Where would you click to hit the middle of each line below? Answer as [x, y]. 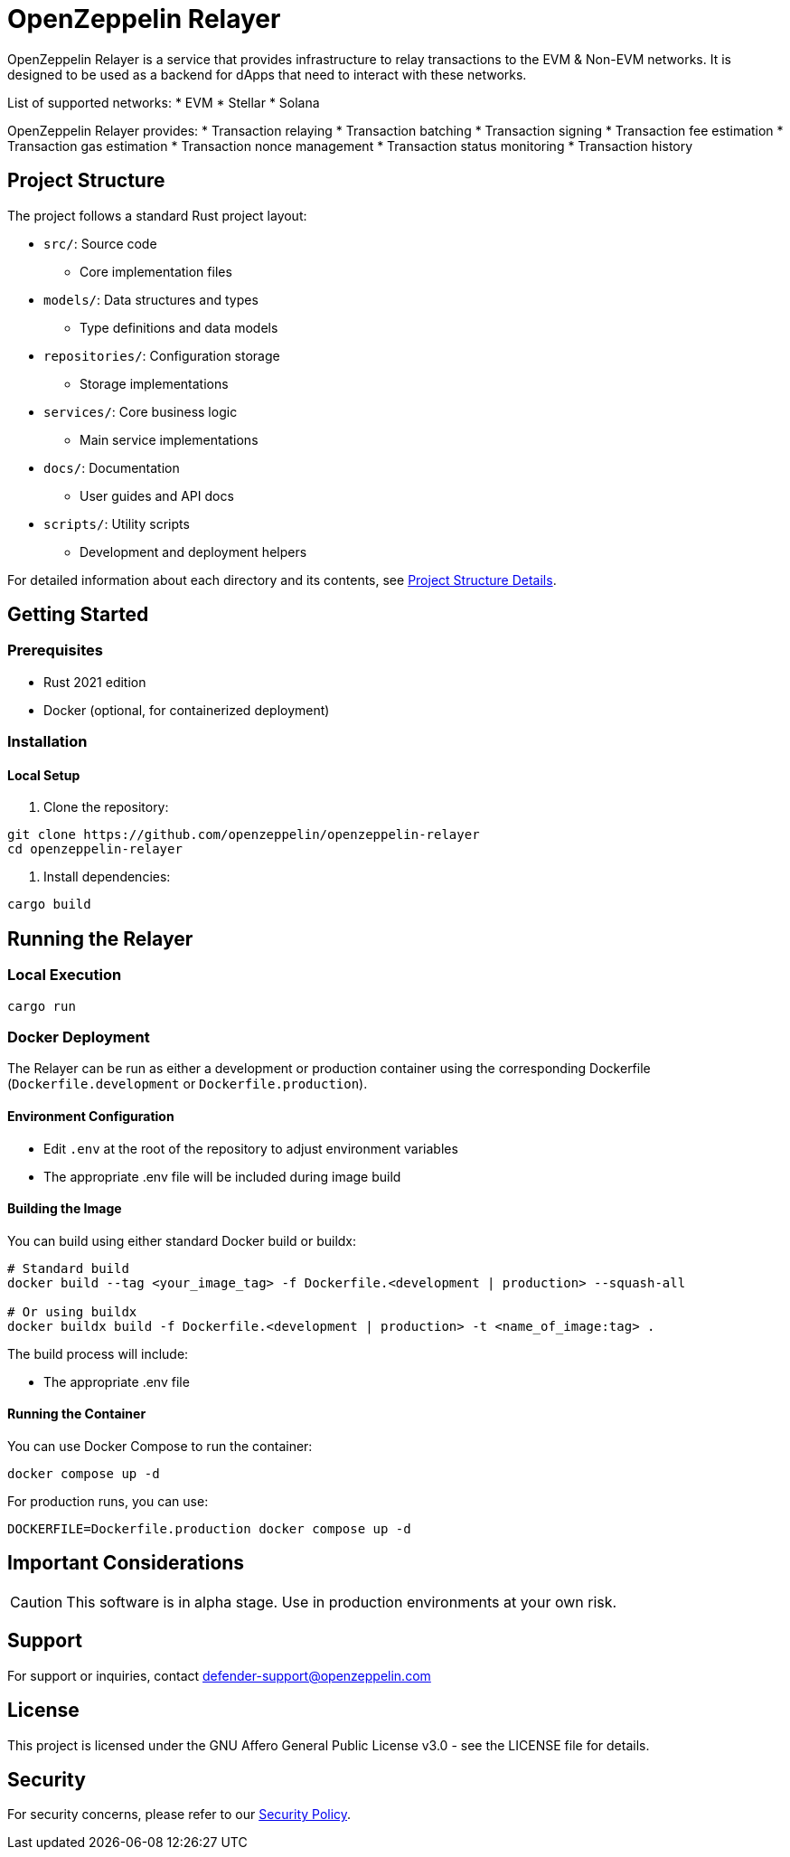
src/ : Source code [100, 243]
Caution [37, 1602]
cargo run [42, 1006]
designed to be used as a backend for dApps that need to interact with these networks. [267, 74]
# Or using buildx [72, 1311]
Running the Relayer [100, 938]
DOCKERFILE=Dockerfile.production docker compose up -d [209, 1529]
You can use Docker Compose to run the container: [160, 1447]
